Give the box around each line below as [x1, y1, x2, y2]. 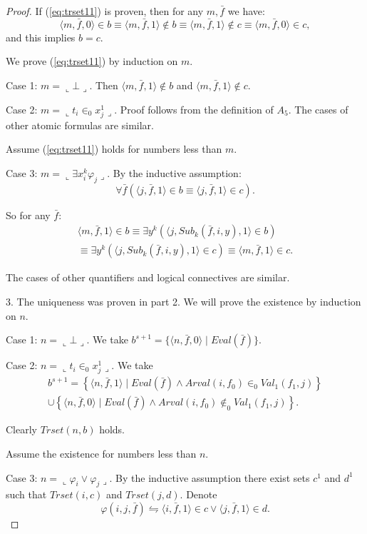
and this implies [6, 29, 76, 44]
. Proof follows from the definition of [114, 101, 274, 116]
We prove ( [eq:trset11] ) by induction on [6, 54, 178, 69]
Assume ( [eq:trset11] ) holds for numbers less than [6, 141, 222, 156]
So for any [6, 207, 51, 222]
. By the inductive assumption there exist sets [109, 470, 310, 485]
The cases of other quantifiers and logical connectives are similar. [6, 270, 290, 285]
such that [6, 487, 47, 502]
